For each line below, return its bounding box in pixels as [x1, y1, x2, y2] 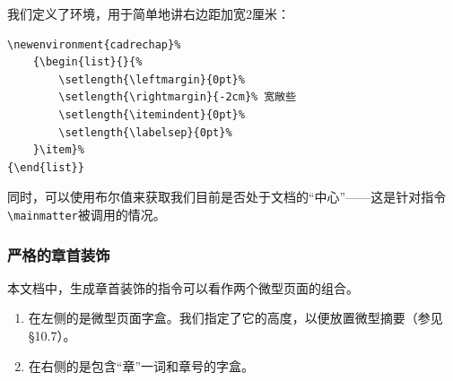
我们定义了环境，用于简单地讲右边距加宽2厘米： [7, 4, 290, 22]
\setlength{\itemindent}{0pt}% [58, 108, 245, 121]
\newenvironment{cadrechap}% [7, 38, 181, 51]
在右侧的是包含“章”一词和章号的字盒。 [28, 356, 255, 375]
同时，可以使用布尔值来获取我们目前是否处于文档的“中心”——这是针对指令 [7, 187, 447, 206]
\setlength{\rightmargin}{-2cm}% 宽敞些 [58, 91, 297, 104]
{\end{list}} [7, 160, 84, 174]
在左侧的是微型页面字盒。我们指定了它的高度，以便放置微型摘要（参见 [28, 308, 443, 327]
